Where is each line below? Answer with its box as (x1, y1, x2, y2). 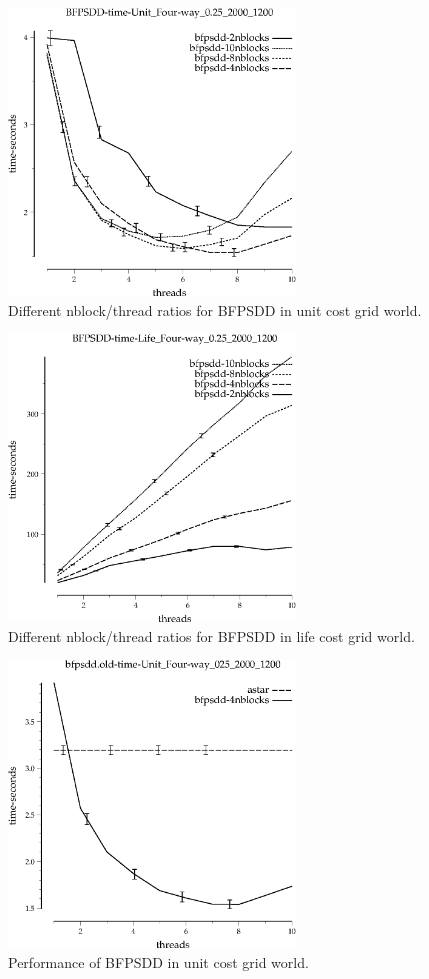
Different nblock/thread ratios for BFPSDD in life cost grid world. (8, 625, 415, 646)
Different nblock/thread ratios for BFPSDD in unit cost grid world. (8, 299, 422, 320)
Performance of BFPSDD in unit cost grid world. (8, 951, 309, 972)
